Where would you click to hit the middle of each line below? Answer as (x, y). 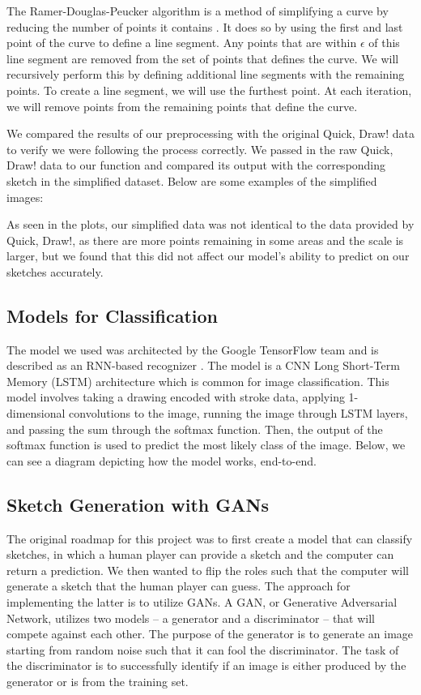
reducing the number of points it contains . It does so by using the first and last (205, 26)
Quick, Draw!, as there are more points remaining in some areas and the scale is (205, 240)
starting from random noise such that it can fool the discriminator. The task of (203, 649)
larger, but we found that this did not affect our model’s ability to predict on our (208, 256)
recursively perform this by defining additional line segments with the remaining (206, 74)
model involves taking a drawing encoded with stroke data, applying (176, 397)
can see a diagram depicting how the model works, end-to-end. (162, 460)
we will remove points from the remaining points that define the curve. (182, 106)
